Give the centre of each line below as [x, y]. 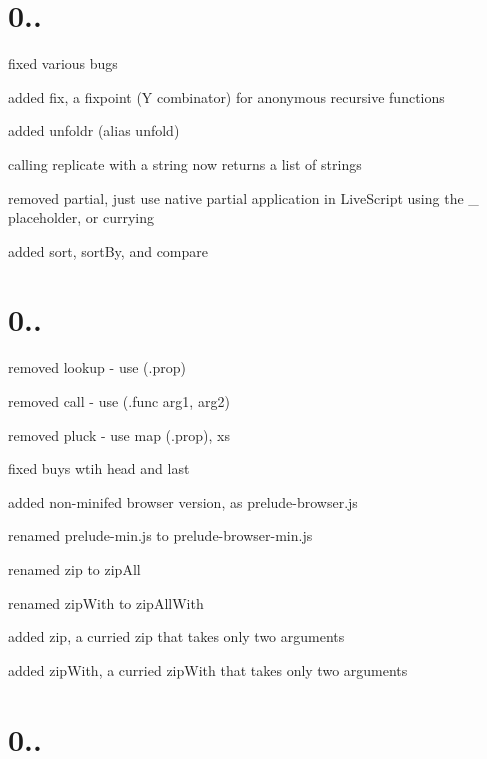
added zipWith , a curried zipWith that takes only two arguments [208, 669]
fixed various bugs [63, 63]
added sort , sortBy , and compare [108, 250]
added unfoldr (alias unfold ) [94, 130]
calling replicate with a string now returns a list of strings [185, 163]
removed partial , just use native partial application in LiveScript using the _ [243, 197]
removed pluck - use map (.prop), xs [119, 434]
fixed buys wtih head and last [99, 468]
